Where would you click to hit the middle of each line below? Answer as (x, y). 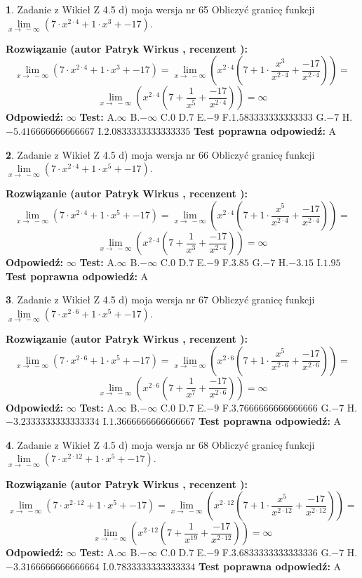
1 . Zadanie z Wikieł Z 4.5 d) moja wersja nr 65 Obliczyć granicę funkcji (160, 9)
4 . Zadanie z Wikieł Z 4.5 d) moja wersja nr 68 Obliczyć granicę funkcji (160, 444)
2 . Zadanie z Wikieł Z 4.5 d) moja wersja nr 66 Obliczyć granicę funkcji (160, 154)
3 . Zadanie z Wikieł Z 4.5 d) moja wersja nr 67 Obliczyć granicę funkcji (160, 300)
